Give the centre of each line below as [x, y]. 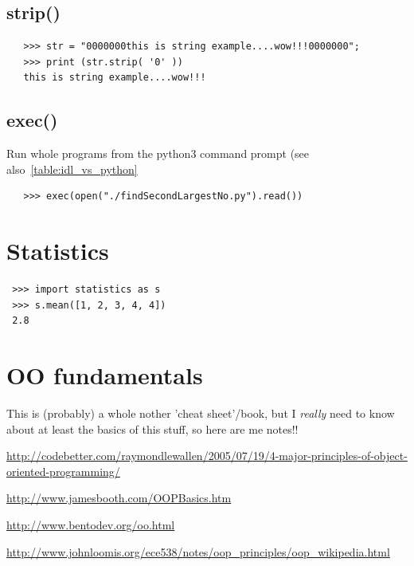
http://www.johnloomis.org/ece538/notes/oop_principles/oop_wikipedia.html [198, 551]
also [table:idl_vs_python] [72, 169]
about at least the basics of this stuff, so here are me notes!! [152, 428]
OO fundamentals [105, 375]
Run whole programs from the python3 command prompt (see [158, 153]
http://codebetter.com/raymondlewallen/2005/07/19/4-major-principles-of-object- [207, 456]
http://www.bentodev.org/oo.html [91, 524]
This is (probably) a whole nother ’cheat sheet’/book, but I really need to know [201, 413]
